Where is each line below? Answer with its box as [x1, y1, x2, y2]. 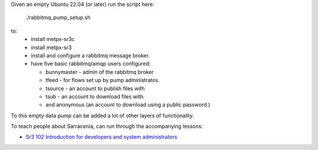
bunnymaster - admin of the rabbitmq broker [45, 68, 154, 76]
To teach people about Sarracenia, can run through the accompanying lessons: [11, 123, 203, 130]
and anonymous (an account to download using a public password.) [45, 101, 210, 108]
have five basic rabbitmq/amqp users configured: [31, 60, 151, 67]
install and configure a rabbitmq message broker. [31, 52, 150, 59]
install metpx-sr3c [31, 36, 75, 43]
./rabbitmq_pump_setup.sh [25, 14, 91, 21]
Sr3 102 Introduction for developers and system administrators [25, 134, 178, 141]
